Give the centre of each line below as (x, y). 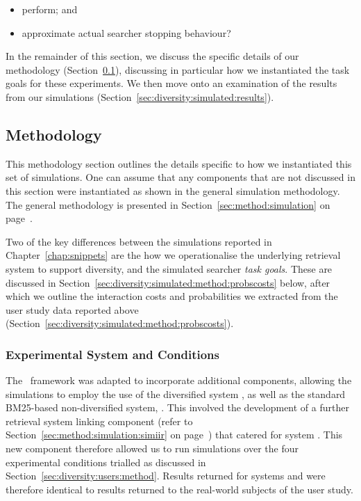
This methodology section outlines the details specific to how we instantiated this (179, 163)
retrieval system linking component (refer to (99, 421)
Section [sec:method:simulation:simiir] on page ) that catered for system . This (174, 435)
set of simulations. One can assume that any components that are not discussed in (180, 177)
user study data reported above (72, 309)
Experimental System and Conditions (112, 354)
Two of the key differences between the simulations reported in (139, 241)
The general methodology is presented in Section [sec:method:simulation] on (168, 204)
